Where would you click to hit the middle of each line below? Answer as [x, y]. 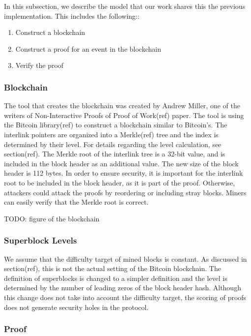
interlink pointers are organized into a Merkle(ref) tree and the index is [111, 134]
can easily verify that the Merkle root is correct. [76, 202]
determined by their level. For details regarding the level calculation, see [113, 144]
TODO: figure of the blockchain [52, 218]
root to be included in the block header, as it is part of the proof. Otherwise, [120, 182]
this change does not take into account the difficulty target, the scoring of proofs [125, 297]
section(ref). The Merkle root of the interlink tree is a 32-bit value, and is [115, 154]
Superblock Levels [41, 240]
